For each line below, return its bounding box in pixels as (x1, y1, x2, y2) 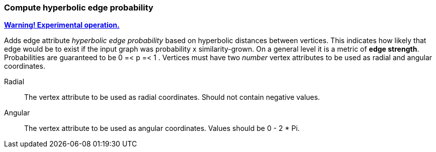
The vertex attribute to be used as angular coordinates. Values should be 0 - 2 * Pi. (24, 124, 300, 133)
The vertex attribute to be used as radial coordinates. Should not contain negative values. (24, 93, 320, 102)
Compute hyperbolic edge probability (4, 3, 153, 13)
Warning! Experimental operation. (4, 21, 120, 30)
